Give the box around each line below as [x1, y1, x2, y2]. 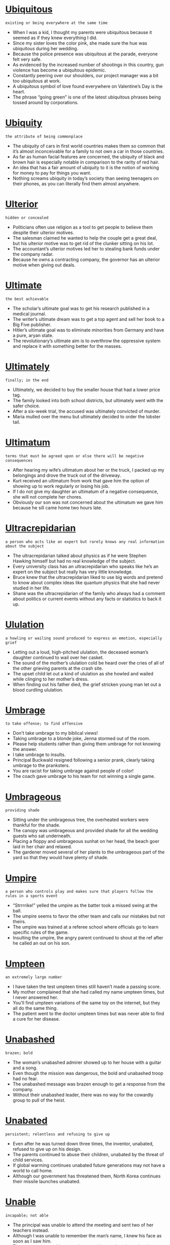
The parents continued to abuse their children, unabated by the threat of [12, 1152, 164, 1158]
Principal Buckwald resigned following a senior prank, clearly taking [12, 757, 155, 763]
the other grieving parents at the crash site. [12, 665, 104, 671]
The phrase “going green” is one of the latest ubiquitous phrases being [12, 94, 161, 100]
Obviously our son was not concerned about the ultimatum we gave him [12, 499, 163, 505]
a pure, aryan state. [12, 332, 54, 338]
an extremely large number [5, 975, 62, 980]
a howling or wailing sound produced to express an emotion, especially [5, 636, 162, 641]
